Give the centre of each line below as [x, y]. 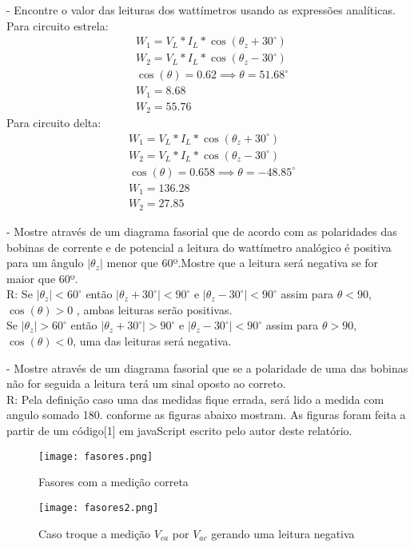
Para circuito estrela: [58, 25]
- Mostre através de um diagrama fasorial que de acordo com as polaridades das [202, 231]
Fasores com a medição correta [113, 482]
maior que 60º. [42, 278]
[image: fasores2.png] [99, 507]
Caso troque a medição [95, 533]
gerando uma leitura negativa [283, 533]
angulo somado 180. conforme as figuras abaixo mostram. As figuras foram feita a [206, 415]
